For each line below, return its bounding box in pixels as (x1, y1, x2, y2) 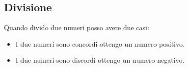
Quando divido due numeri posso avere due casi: (4, 22, 149, 33)
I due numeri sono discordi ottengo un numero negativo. (15, 55, 185, 65)
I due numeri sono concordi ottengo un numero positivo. (15, 38, 185, 49)
